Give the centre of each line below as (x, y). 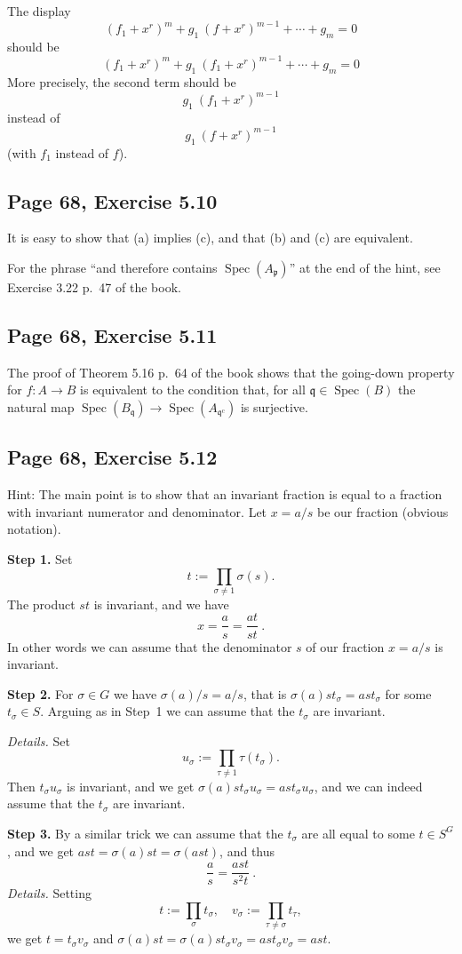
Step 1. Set (40, 558)
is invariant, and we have (161, 604)
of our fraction (345, 646)
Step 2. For (40, 693)
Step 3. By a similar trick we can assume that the (145, 833)
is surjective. (274, 406)
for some (408, 693)
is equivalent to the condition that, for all (193, 390)
